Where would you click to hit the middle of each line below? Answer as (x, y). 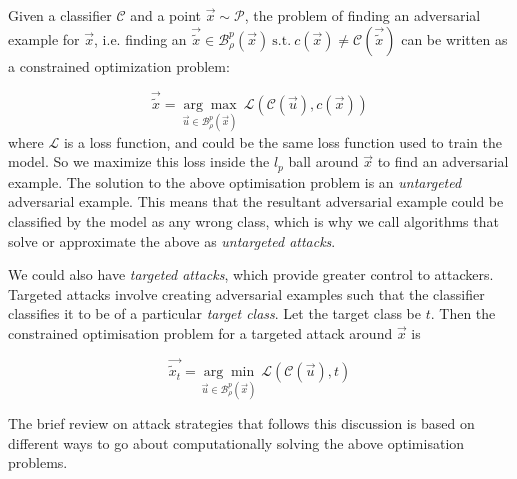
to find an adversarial (443, 161)
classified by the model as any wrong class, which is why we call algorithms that (253, 221)
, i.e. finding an (140, 38)
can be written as (454, 38)
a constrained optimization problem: (119, 65)
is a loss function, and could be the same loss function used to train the (282, 141)
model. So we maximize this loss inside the (139, 161)
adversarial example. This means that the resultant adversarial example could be (256, 201)
